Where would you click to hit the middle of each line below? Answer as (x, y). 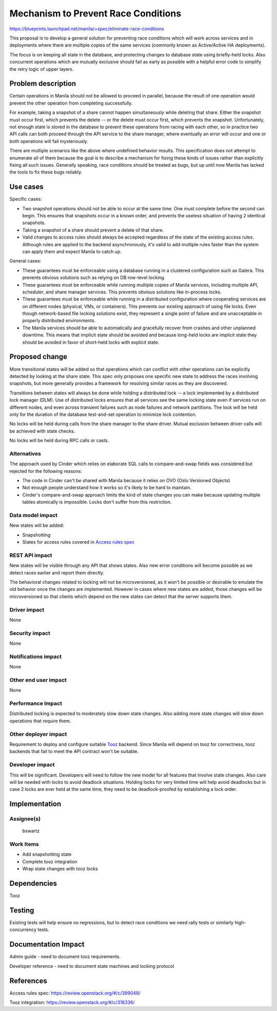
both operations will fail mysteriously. (49, 141)
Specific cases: (26, 199)
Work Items (24, 844)
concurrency (23, 930)
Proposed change (38, 357)
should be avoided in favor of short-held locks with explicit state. (91, 342)
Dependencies (33, 884)
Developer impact (32, 765)
